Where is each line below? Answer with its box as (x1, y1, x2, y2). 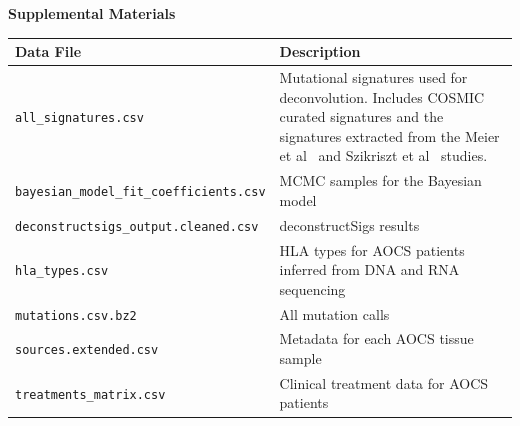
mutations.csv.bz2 (15, 308, 137, 323)
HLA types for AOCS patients (279, 239, 465, 260)
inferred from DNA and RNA (279, 259, 460, 280)
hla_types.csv (15, 264, 109, 279)
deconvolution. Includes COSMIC (279, 86, 485, 107)
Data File (15, 41, 82, 62)
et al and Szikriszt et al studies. (279, 145, 488, 166)
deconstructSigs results (279, 214, 420, 235)
